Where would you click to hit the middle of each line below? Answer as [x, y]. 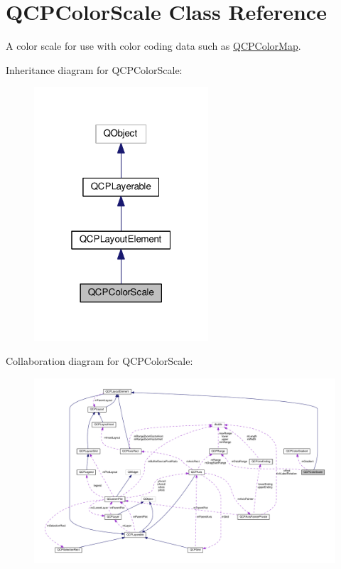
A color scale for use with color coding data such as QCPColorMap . [153, 46]
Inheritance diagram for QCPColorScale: [94, 69]
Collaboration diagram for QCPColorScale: [99, 361]
